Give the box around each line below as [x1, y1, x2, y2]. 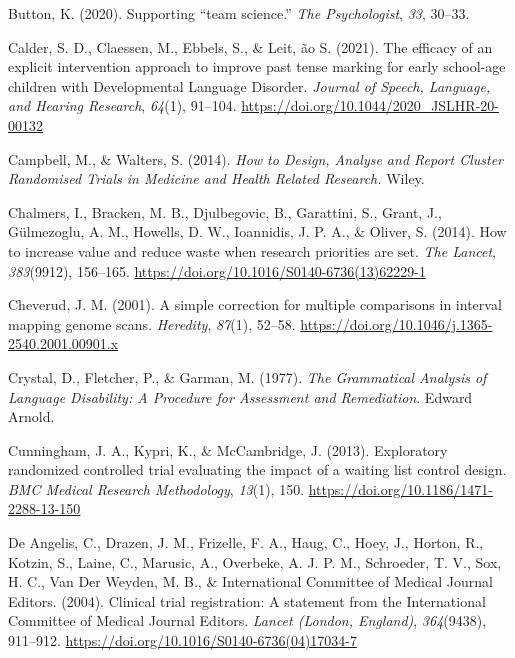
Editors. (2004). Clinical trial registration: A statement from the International [8, 590, 486, 611]
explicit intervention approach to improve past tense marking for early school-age [8, 56, 506, 77]
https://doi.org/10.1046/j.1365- [300, 313, 493, 334]
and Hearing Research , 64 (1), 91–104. [8, 95, 237, 116]
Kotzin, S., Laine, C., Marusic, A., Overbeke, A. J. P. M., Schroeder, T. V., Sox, [8, 551, 502, 572]
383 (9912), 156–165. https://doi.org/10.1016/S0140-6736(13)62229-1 [8, 260, 426, 281]
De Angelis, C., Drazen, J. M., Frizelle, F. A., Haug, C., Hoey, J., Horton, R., [8, 532, 484, 553]
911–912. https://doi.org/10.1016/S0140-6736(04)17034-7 [8, 630, 357, 651]
